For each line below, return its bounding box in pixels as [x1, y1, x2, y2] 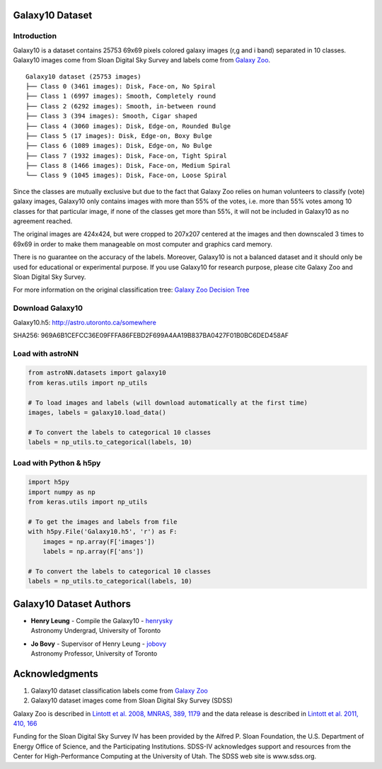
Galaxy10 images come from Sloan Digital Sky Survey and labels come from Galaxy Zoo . [13, 56, 271, 64]
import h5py [28, 478, 70, 486]
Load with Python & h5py [13, 457, 101, 467]
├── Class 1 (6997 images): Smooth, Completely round [25, 92, 216, 101]
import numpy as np [28, 488, 95, 496]
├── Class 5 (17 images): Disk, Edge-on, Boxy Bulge [25, 132, 212, 139]
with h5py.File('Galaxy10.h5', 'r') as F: [28, 528, 178, 536]
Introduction [13, 31, 57, 41]
